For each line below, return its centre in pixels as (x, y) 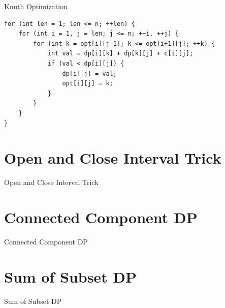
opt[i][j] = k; (88, 84)
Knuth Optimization (36, 6)
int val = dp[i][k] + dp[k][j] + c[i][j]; (120, 54)
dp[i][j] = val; (89, 73)
